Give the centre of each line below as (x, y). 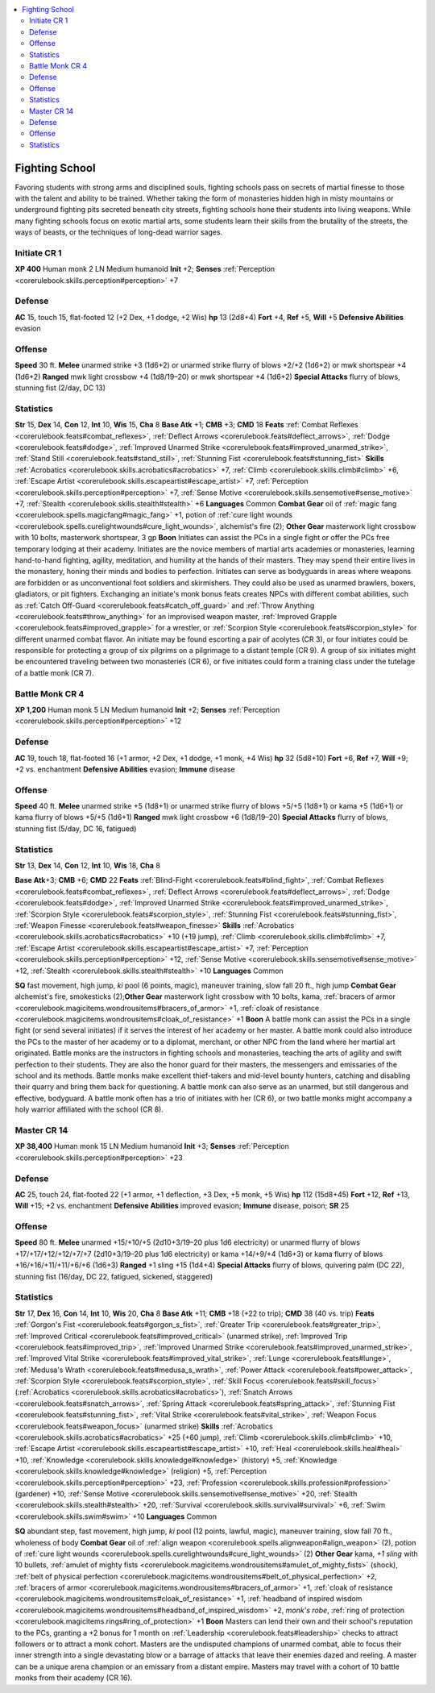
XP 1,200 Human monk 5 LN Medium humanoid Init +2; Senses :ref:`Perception (147, 710)
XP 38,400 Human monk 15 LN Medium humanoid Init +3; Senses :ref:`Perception (152, 1146)
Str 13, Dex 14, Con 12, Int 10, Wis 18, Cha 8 (88, 865)
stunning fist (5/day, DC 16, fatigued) (76, 828)
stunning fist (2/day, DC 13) (60, 388)
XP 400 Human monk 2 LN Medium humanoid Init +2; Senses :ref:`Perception (145, 269)
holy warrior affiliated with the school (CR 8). (89, 1109)
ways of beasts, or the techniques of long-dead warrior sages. (119, 232)
